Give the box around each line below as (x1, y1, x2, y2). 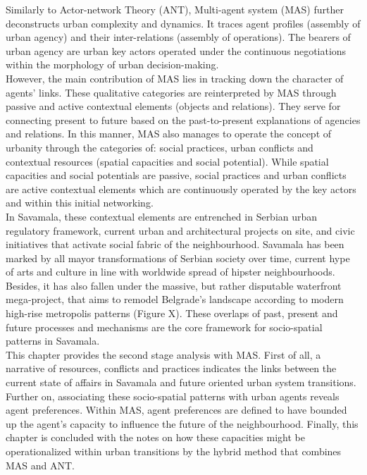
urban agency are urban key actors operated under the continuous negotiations (6, 43, 347, 58)
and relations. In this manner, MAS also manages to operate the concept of (6, 126, 332, 141)
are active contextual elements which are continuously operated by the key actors (6, 181, 356, 196)
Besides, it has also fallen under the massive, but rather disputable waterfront (6, 278, 342, 292)
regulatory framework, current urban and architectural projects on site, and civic (6, 223, 355, 237)
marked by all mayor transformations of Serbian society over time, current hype (6, 250, 350, 265)
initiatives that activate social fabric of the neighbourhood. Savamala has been (6, 237, 344, 252)
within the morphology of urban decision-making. (6, 57, 219, 72)
